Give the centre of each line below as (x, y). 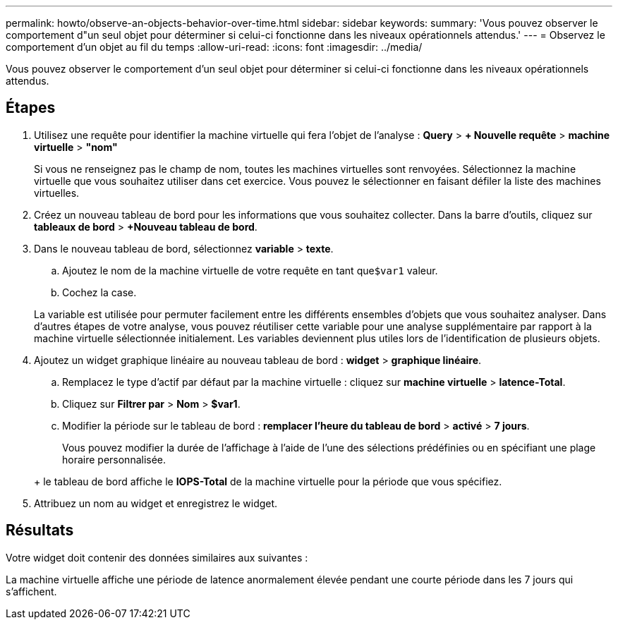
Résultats (40, 530)
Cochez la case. (99, 292)
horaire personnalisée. (114, 459)
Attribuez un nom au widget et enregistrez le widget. (156, 503)
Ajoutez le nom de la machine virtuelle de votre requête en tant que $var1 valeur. (250, 270)
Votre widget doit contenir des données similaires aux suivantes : (157, 557)
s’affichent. (31, 591)
